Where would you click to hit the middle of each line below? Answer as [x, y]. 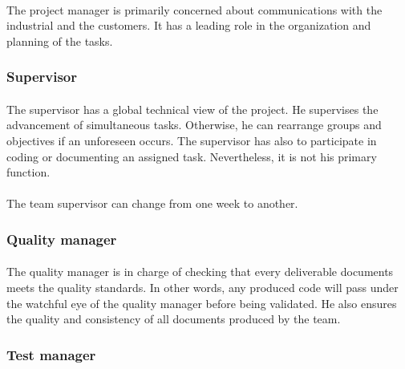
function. [28, 172]
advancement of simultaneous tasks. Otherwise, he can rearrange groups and [194, 125]
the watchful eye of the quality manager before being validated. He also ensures [202, 303]
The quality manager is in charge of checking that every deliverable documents [200, 272]
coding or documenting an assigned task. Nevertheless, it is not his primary [192, 156]
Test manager [51, 354]
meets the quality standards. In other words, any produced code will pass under [202, 287]
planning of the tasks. [60, 41]
